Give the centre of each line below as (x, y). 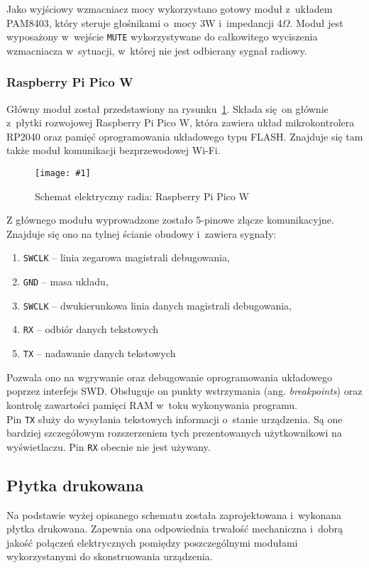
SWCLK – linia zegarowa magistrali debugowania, (126, 257)
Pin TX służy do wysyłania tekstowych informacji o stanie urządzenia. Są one (175, 419)
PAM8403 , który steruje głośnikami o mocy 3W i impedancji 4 (144, 22)
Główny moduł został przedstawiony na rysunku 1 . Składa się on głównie (167, 108)
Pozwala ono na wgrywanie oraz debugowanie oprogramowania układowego (169, 377)
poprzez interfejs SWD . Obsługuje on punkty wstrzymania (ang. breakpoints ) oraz (184, 391)
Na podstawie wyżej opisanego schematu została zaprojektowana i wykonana (174, 514)
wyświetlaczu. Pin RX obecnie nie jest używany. (109, 446)
